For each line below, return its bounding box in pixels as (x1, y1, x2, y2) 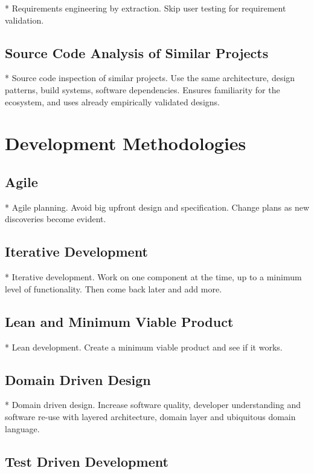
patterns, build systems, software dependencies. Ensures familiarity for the (5, 83, 280, 96)
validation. (5, 13, 44, 26)
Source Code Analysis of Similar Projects (5, 43, 269, 62)
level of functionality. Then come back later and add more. (5, 282, 222, 295)
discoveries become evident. (5, 212, 106, 225)
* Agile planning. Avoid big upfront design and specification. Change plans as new (5, 200, 310, 213)
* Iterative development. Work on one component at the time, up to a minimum (5, 271, 302, 283)
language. (5, 422, 40, 435)
